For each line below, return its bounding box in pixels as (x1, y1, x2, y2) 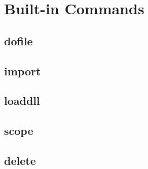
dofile (4, 33, 33, 48)
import (4, 63, 41, 78)
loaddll (4, 93, 40, 108)
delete (4, 152, 36, 168)
